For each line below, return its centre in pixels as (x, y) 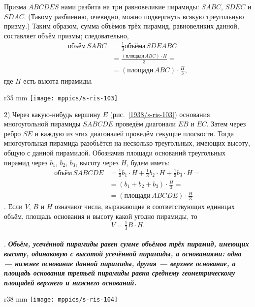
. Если (13, 206)
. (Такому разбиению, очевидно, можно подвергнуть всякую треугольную (134, 16)
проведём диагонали (145, 124)
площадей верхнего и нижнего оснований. (70, 282)
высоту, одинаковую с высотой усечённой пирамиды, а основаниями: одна (123, 253)
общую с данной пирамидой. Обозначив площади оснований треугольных (115, 152)
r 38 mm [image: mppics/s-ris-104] (61, 299)
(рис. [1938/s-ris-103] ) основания (160, 114)
